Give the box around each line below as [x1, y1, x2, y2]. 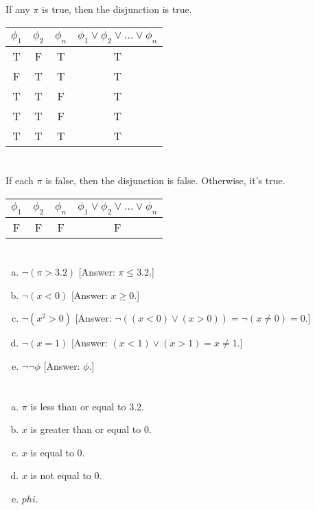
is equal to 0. [30, 445, 85, 459]
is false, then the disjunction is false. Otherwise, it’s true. [45, 173, 285, 187]
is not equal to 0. [30, 468, 102, 483]
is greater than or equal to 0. [30, 422, 152, 436]
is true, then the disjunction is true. [42, 2, 192, 16]
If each [5, 173, 34, 187]
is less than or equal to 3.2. [30, 399, 144, 413]
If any [5, 2, 30, 16]
